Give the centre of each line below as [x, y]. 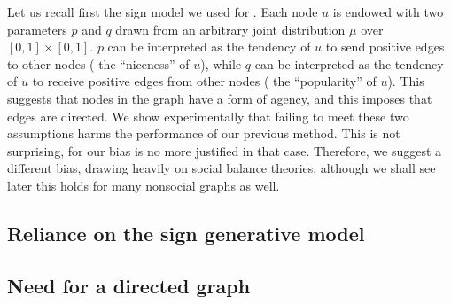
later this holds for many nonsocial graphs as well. [144, 185]
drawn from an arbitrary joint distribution [230, 29]
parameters [37, 29]
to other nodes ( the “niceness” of [98, 63]
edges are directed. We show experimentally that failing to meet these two [208, 116]
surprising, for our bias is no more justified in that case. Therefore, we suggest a [225, 150]
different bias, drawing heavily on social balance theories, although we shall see [222, 168]
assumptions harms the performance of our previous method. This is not [204, 133]
